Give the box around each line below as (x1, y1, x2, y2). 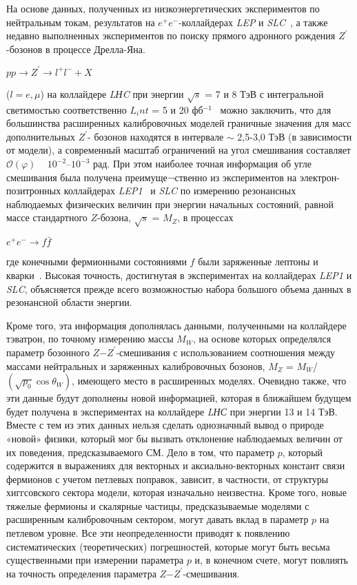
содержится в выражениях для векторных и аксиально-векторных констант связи (6, 458, 345, 473)
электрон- (299, 170, 340, 184)
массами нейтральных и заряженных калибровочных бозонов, (6, 358, 265, 373)
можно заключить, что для (220, 102, 331, 116)
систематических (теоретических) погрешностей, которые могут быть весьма (6, 539, 330, 553)
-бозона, (97, 210, 131, 225)
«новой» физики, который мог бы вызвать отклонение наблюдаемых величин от (6, 431, 343, 445)
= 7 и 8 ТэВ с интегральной (205, 86, 324, 101)
